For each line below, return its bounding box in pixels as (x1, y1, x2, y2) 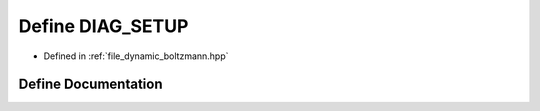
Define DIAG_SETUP (18, 15, 189, 37)
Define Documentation (18, 76, 163, 93)
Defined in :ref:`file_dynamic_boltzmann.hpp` (43, 50, 229, 62)
